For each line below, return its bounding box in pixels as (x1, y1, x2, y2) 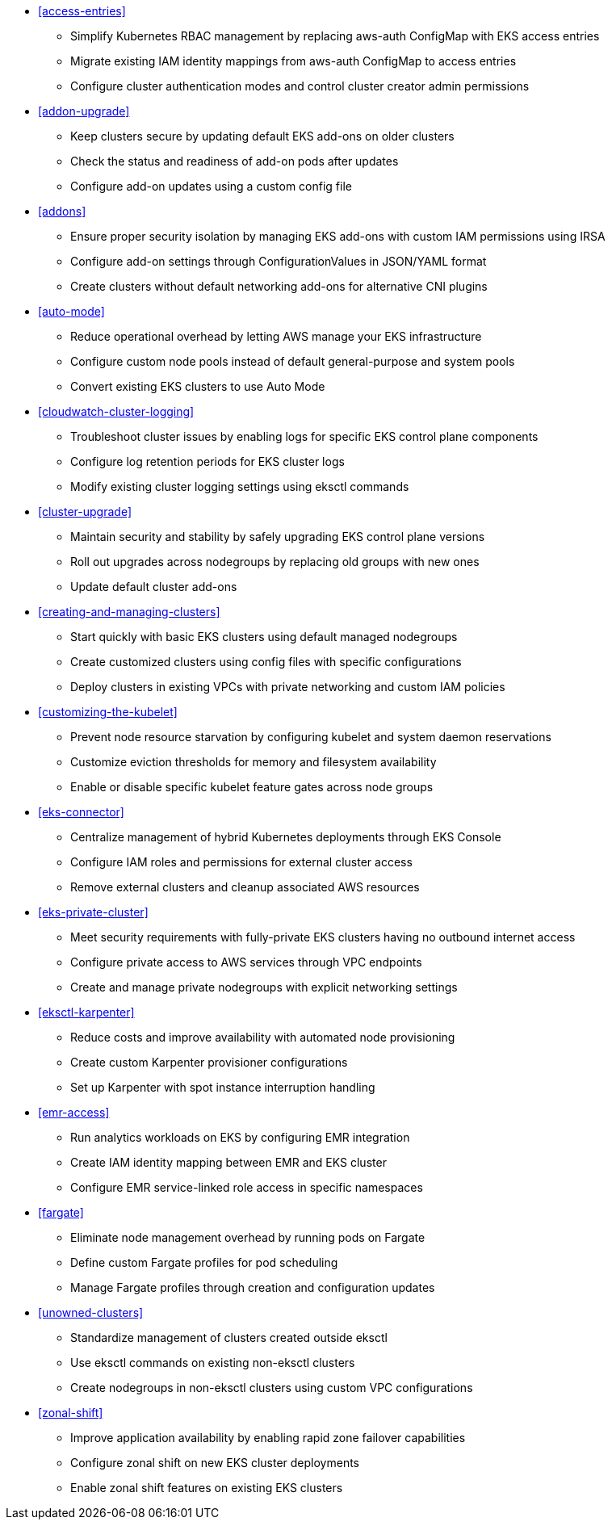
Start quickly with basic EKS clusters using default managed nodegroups (70, 630, 458, 644)
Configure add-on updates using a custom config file (70, 179, 352, 193)
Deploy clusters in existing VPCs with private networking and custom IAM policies (70, 680, 505, 694)
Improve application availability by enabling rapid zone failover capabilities (70, 1431, 466, 1444)
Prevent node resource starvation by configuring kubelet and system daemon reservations (70, 730, 551, 744)
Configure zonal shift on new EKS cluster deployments (70, 1456, 359, 1469)
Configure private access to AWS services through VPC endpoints (70, 955, 422, 969)
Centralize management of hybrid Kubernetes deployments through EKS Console (70, 830, 501, 844)
